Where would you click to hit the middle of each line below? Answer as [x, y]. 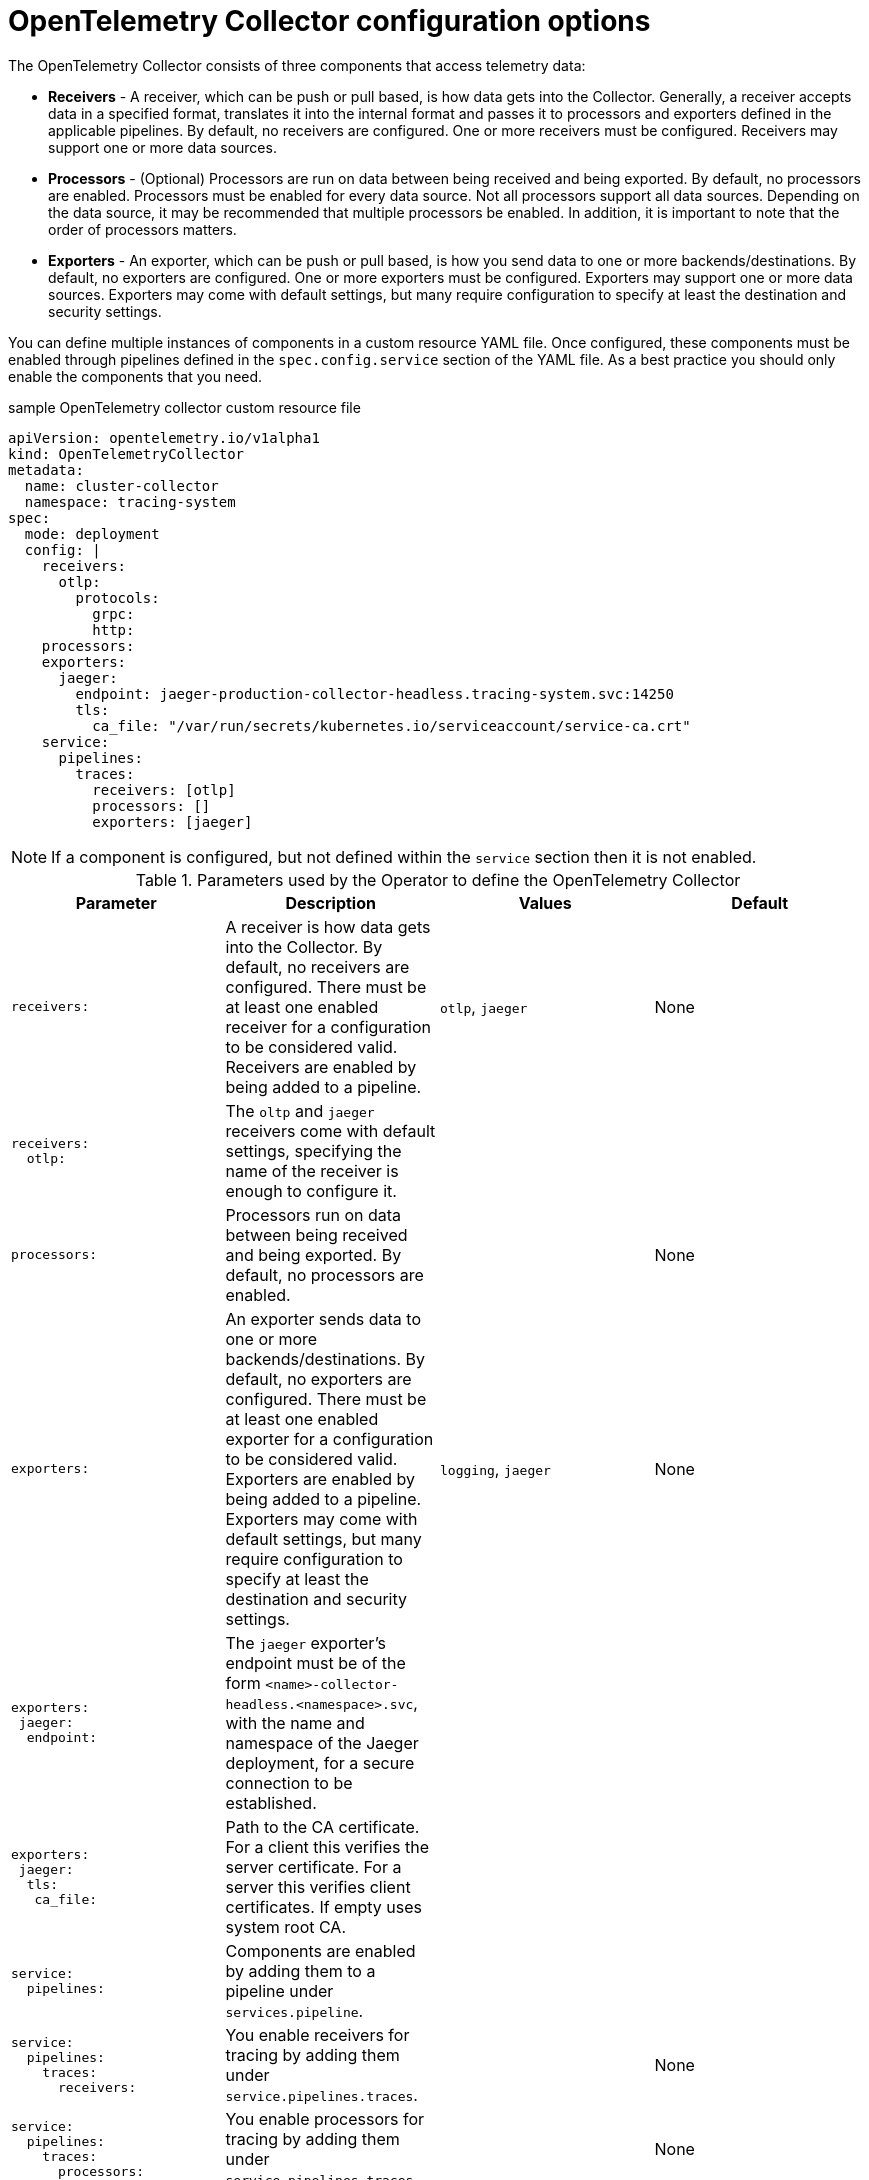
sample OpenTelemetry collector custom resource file [184, 407]
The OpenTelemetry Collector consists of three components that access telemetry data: [297, 65]
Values [545, 902]
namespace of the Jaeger [322, 1742]
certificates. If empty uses [323, 1906]
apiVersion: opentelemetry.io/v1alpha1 [164, 437]
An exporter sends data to [323, 1318]
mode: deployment [92, 533]
